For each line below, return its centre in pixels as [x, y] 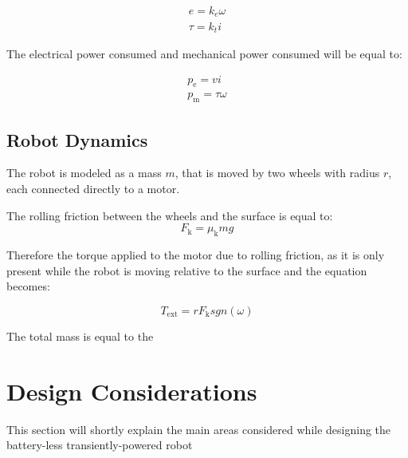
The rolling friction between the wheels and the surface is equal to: [170, 215]
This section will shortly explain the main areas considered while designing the [199, 429]
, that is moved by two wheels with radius [277, 173]
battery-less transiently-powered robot [100, 445]
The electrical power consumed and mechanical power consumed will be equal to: [204, 53]
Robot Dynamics [77, 139]
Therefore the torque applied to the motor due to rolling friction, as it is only [196, 255]
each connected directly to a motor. [93, 189]
